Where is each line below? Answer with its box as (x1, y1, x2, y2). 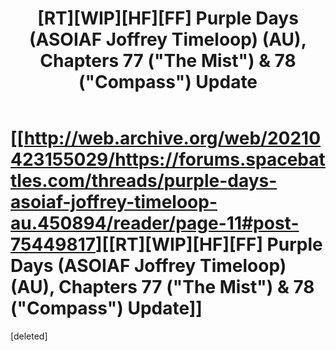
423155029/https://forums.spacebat (10, 148, 326, 171)
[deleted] (10, 330, 48, 342)
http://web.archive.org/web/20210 (23, 127, 322, 150)
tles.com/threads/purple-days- (10, 170, 278, 192)
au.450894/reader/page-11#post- (10, 212, 300, 235)
